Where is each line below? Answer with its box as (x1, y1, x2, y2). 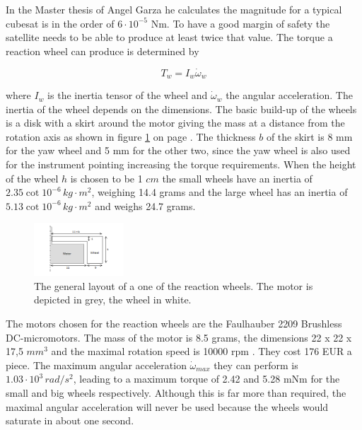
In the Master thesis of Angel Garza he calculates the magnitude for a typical (6, 2, 342, 16)
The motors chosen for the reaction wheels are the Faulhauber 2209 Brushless (6, 316, 342, 331)
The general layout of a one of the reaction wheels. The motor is (34, 278, 313, 293)
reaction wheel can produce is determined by (6, 43, 199, 58)
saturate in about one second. (6, 413, 134, 428)
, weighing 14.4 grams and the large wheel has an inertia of (91, 185, 348, 199)
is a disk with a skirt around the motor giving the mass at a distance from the (6, 115, 345, 130)
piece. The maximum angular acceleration (6, 357, 187, 372)
